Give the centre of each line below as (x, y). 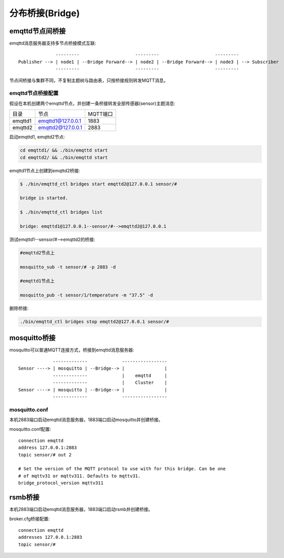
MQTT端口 (100, 114)
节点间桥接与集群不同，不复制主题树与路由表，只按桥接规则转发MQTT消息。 (89, 80)
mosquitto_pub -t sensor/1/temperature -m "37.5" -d (87, 295)
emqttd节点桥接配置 (34, 93)
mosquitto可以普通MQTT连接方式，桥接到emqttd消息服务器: (72, 350)
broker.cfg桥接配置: (30, 519)
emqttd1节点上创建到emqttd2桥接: (45, 170)
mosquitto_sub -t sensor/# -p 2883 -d (68, 267)
